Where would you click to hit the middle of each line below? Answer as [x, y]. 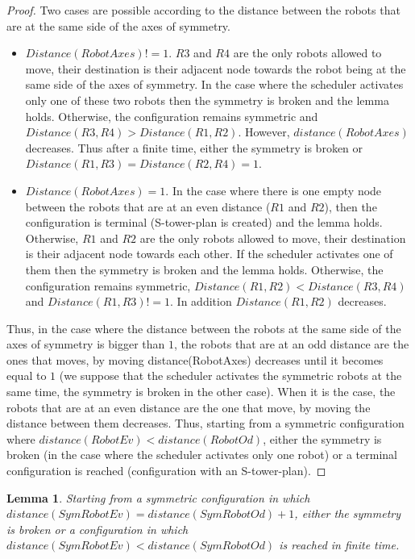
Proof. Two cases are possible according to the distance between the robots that [203, 10]
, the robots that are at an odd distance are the [291, 344]
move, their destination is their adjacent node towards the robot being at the [216, 68]
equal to [27, 375]
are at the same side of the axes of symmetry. [118, 25]
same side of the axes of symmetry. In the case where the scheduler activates [214, 84]
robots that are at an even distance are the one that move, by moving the [189, 407]
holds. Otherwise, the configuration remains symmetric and [172, 116]
